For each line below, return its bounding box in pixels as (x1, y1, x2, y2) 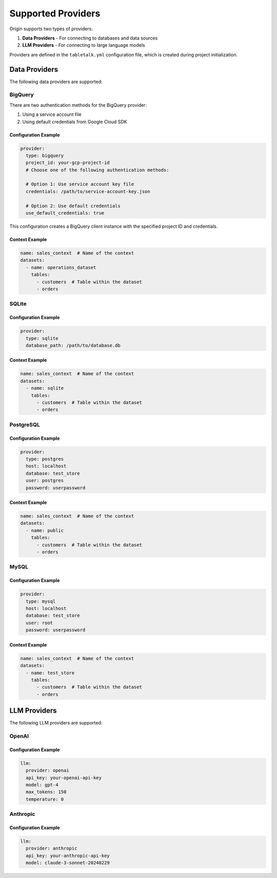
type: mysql (26, 598, 56, 604)
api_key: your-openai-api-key (26, 775, 102, 781)
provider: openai (26, 768, 69, 773)
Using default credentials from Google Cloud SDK (22, 119, 128, 125)
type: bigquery (26, 152, 64, 159)
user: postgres (26, 478, 64, 483)
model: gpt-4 (26, 782, 58, 788)
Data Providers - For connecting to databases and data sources (22, 35, 158, 41)
